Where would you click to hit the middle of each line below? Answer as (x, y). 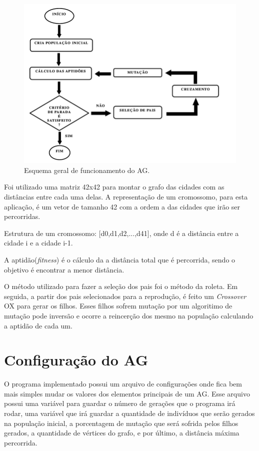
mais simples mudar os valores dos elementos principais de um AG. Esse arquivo (127, 393)
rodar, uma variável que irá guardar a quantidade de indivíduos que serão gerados (129, 413)
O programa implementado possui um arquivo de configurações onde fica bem (123, 384)
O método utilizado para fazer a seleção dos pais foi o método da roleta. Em (121, 286)
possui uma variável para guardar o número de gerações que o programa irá (120, 403)
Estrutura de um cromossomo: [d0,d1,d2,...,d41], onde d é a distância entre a (121, 233)
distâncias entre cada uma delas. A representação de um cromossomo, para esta (126, 197)
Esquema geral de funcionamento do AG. (87, 170)
